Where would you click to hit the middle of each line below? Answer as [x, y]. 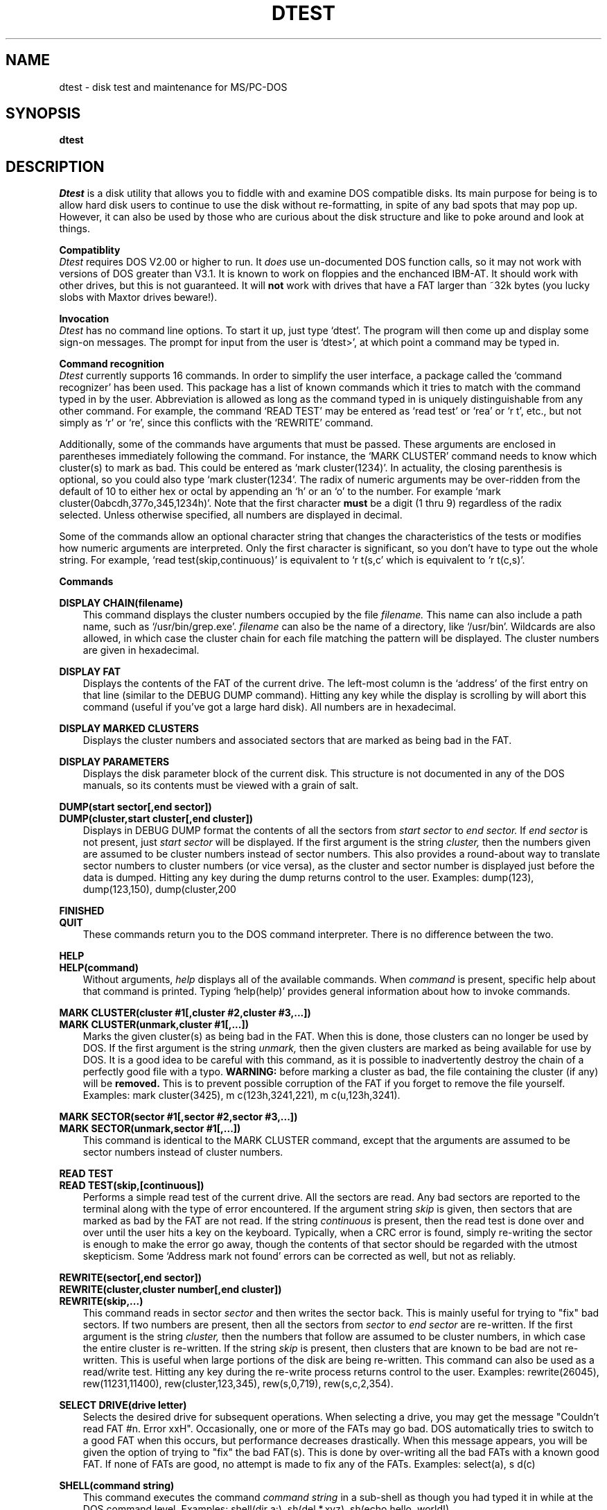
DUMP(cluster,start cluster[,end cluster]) [156, 819]
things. [74, 229]
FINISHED [82, 911]
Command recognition [112, 364]
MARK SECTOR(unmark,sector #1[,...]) [150, 1129]
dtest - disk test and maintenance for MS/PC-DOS [173, 87]
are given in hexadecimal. [141, 650]
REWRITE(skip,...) [101, 1301]
